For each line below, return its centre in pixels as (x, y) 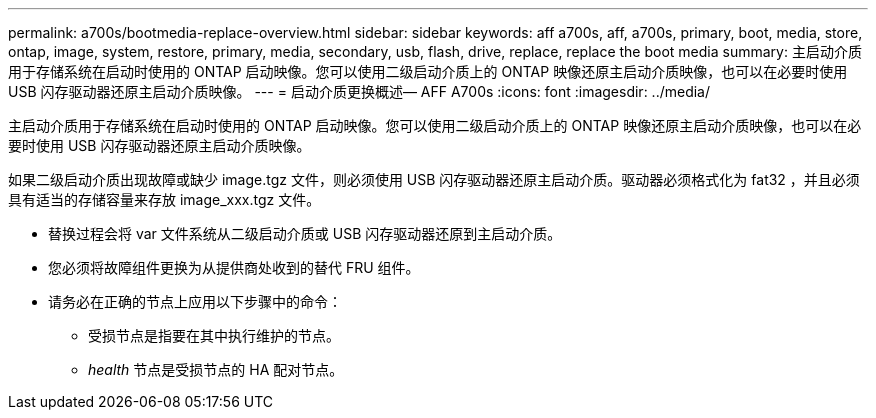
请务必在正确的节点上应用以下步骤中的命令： (195, 301)
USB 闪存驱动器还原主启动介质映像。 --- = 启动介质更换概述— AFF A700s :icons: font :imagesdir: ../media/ (359, 91)
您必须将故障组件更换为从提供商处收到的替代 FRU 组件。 (234, 267)
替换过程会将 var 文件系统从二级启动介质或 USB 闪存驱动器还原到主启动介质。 (305, 233)
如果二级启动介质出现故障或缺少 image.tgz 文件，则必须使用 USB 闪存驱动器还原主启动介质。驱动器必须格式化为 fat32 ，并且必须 (434, 179)
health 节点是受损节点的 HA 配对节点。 (216, 369)
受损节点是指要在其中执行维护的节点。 (214, 335)
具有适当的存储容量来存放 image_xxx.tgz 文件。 (164, 199)
